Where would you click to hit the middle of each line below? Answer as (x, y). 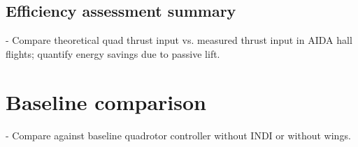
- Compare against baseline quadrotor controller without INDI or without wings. (178, 135)
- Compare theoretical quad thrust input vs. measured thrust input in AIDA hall (179, 40)
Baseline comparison (106, 101)
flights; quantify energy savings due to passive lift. (113, 53)
